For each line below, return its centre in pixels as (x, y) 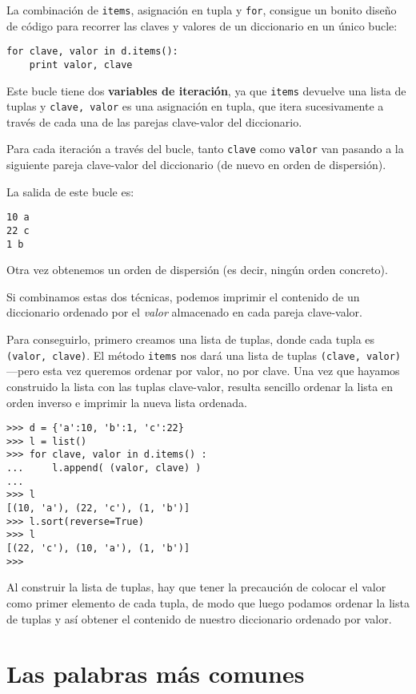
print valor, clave (81, 65)
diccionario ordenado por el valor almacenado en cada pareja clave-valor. (184, 312)
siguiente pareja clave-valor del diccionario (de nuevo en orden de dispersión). (196, 165)
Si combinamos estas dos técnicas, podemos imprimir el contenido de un (183, 296)
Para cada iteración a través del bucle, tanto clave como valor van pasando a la (205, 149)
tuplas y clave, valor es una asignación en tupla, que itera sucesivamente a (195, 106)
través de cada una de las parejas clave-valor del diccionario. (154, 121)
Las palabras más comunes (156, 674)
